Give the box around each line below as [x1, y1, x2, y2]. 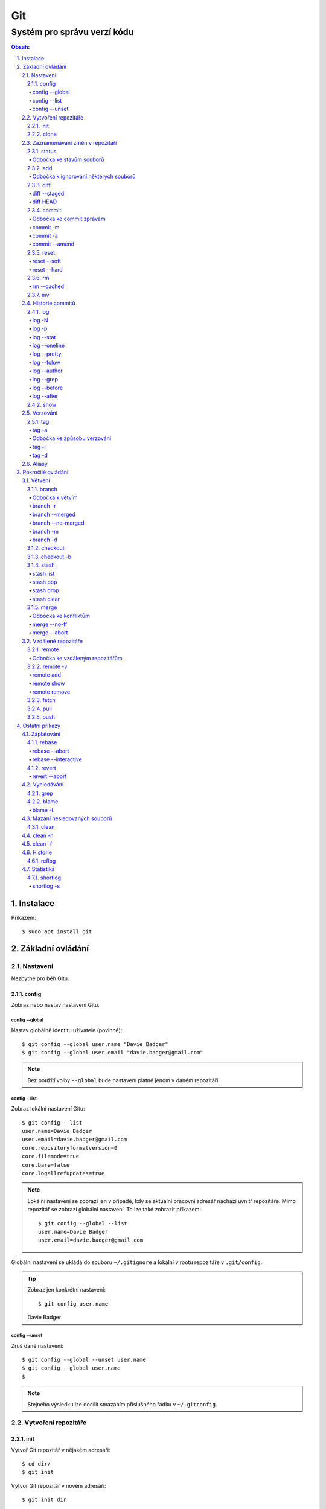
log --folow [32, 359, 60, 366]
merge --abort [32, 629, 68, 636]
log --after [32, 392, 59, 400]
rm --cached [32, 282, 65, 290]
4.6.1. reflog [27, 857, 56, 864]
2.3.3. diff [27, 181, 51, 188]
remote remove [32, 688, 71, 695]
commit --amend [32, 240, 75, 247]
